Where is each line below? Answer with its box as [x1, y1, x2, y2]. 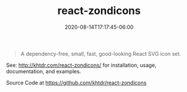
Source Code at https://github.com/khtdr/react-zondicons [6, 79, 147, 86]
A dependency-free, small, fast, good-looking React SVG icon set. [20, 50, 181, 57]
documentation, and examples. [6, 67, 81, 74]
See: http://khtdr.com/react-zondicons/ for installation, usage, [6, 62, 157, 69]
